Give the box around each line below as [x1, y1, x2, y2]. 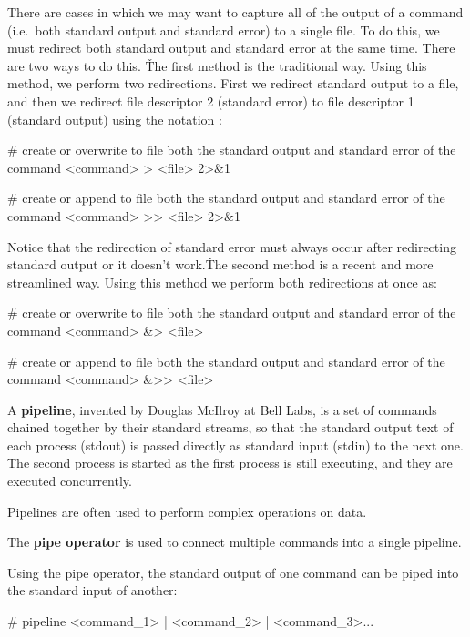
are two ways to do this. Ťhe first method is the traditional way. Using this [7, 56, 427, 75]
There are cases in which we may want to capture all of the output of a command [7, 3, 464, 21]
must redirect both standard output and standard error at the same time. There [7, 38, 455, 57]
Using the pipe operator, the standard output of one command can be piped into [7, 562, 459, 581]
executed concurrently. [7, 471, 132, 490]
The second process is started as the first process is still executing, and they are [7, 453, 453, 472]
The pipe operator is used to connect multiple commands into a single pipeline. [7, 532, 462, 551]
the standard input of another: [7, 581, 178, 600]
